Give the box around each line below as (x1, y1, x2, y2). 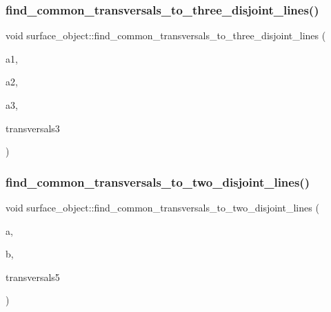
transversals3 (6, 121, 60, 135)
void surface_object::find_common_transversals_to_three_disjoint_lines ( (6, 28, 326, 43)
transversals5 (6, 269, 60, 284)
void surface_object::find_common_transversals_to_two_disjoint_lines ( (6, 200, 319, 214)
